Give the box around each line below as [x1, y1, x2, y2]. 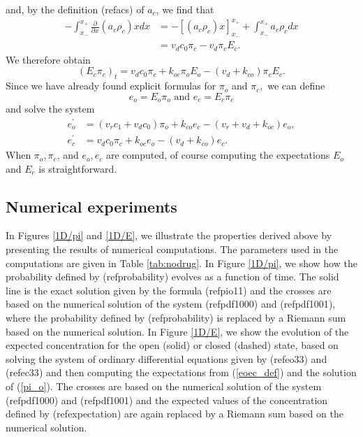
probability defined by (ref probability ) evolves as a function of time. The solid [6, 269, 339, 284]
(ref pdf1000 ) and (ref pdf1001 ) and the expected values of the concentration [6, 392, 328, 407]
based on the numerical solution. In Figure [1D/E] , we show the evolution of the [6, 324, 349, 338]
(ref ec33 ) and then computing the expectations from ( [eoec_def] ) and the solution [6, 365, 357, 380]
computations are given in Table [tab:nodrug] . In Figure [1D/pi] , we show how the [6, 255, 357, 270]
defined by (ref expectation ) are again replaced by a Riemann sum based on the [6, 406, 343, 421]
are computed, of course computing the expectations [105, 148, 330, 162]
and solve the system [6, 101, 95, 116]
